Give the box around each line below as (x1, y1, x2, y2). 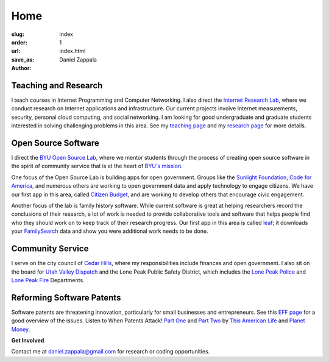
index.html (59, 48, 86, 55)
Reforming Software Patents (11, 293, 121, 303)
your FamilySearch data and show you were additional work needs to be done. (11, 227, 208, 235)
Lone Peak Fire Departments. (11, 276, 85, 283)
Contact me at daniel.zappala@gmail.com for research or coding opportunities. (11, 348, 210, 355)
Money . (11, 325, 30, 333)
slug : (11, 30, 24, 38)
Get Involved (11, 336, 44, 344)
